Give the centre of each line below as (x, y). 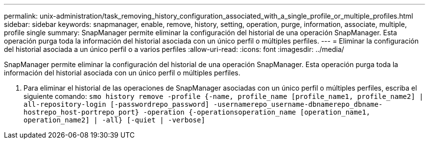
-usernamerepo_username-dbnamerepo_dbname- (298, 104)
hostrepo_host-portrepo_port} (82, 112)
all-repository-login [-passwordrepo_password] (117, 104)
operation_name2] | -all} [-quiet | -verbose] (114, 120)
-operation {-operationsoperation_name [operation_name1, (257, 112)
